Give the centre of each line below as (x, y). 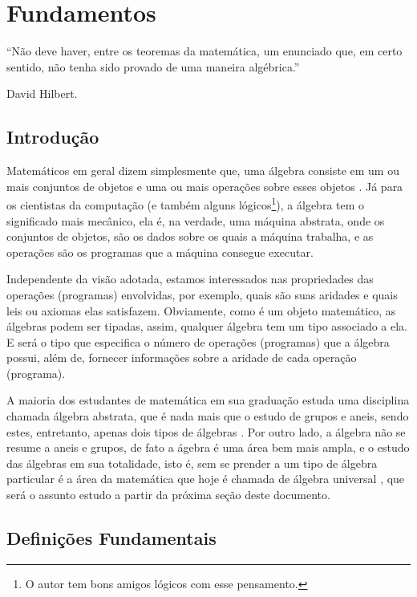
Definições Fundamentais (111, 538)
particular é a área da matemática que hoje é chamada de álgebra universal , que (206, 479)
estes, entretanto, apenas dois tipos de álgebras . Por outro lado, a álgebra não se (206, 431)
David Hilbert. (42, 93)
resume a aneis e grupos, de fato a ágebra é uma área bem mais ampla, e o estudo (208, 447)
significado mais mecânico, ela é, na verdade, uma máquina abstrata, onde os (196, 220)
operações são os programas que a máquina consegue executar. (160, 252)
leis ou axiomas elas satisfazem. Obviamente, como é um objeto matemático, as (201, 310)
